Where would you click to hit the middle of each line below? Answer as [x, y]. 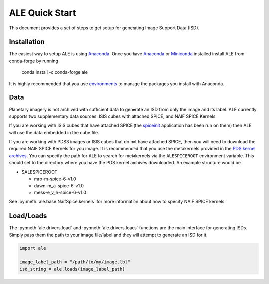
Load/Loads [28, 216]
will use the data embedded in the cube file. [54, 132]
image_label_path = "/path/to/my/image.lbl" [75, 262]
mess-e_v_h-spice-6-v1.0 [60, 192]
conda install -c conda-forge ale [55, 72]
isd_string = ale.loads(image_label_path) [72, 269]
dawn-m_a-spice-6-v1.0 [59, 186]
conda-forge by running [34, 61]
